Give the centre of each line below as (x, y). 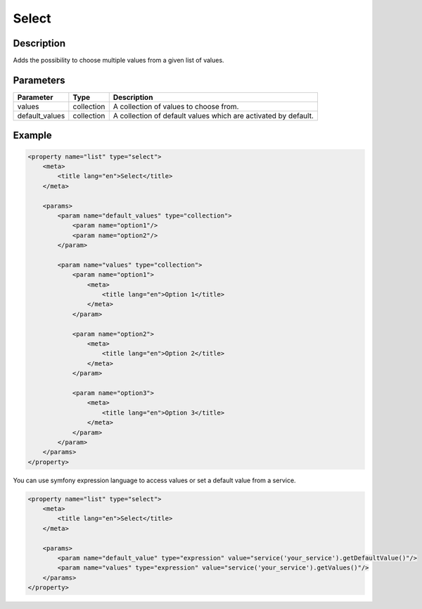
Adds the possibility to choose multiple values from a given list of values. (119, 61)
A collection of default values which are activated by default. (213, 115)
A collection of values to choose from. (176, 106)
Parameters (39, 80)
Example (32, 136)
